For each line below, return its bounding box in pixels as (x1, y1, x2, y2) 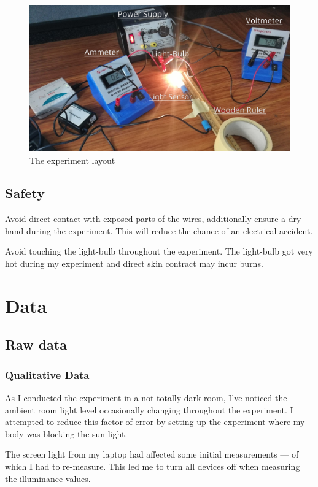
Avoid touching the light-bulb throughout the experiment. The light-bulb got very (5, 245, 313, 258)
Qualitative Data (5, 367, 90, 382)
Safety (5, 183, 45, 202)
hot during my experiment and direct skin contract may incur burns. (5, 257, 263, 270)
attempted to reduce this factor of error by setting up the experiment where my (5, 415, 305, 428)
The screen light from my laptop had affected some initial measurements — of (5, 448, 299, 461)
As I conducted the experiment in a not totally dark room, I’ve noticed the (5, 391, 287, 404)
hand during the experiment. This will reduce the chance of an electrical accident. (5, 224, 313, 237)
